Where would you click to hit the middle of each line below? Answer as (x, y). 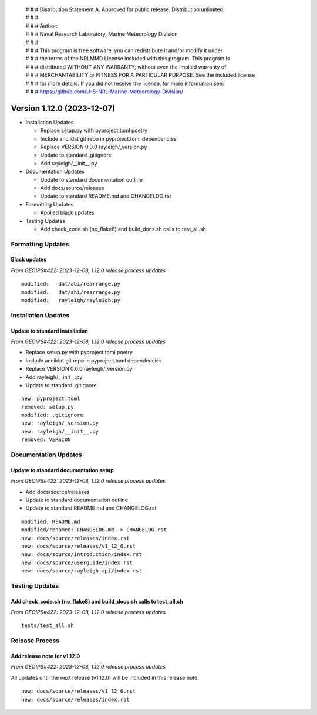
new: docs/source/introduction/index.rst (82, 555)
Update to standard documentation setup (62, 470)
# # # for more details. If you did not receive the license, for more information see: (125, 83)
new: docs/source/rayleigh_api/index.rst (82, 571)
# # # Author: (42, 26)
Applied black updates (67, 213)
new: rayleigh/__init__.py (60, 431)
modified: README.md (51, 521)
